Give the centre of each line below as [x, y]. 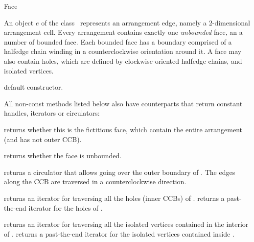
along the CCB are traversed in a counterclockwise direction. [95, 181]
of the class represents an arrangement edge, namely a [124, 22]
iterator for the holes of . [66, 207]
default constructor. [34, 87]
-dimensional [231, 22]
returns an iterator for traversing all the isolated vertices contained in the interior [126, 224]
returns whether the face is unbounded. [63, 156]
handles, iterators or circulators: [52, 113]
